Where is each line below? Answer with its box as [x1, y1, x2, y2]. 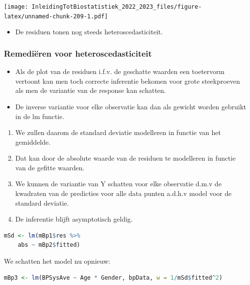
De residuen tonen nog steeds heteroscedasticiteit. [15, 27, 163, 37]
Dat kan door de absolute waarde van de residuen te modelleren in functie [15, 153, 236, 163]
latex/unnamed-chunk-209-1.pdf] [4, 13, 108, 20]
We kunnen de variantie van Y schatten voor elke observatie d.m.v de [15, 179, 222, 189]
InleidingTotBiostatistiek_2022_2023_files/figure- [31, 3, 202, 10]
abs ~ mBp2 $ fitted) [17, 241, 80, 249]
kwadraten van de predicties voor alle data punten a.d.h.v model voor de [15, 188, 232, 198]
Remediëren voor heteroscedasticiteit [4, 47, 152, 59]
